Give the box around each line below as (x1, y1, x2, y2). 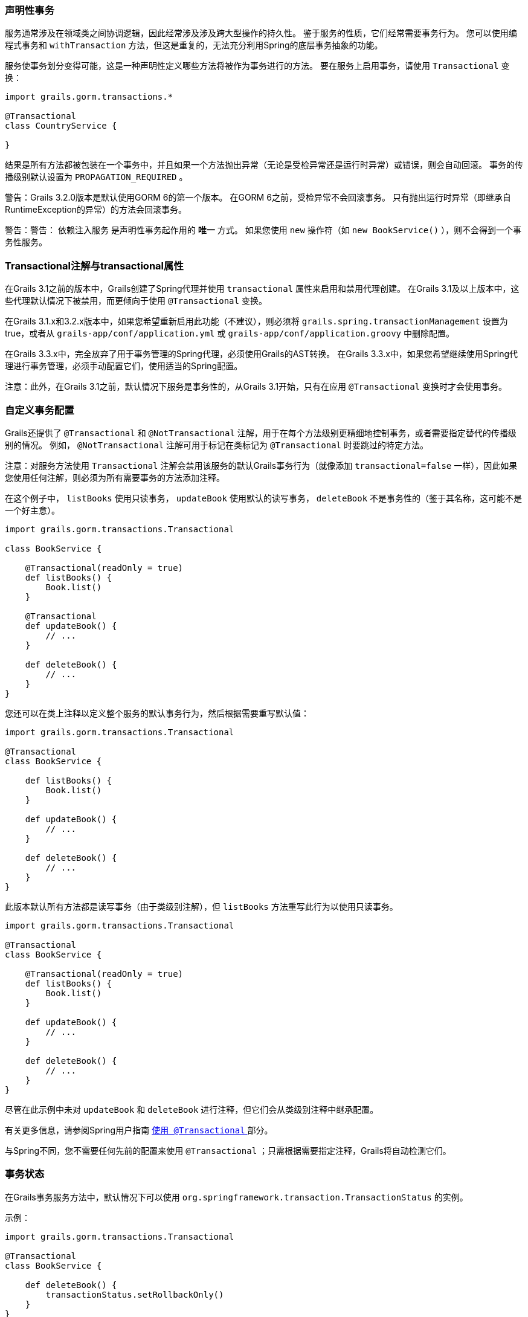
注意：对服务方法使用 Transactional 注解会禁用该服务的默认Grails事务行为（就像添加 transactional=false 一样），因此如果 (5, 460, 518, 471)
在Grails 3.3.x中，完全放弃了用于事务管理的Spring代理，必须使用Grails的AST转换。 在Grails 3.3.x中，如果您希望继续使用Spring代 (5, 349, 518, 359)
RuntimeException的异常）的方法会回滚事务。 (5, 204, 187, 215)
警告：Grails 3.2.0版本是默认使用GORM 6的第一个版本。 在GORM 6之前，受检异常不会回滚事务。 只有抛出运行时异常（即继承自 (5, 192, 511, 203)
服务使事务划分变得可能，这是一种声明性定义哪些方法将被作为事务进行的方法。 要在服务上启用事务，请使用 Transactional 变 (5, 60, 510, 71)
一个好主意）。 (5, 504, 60, 515)
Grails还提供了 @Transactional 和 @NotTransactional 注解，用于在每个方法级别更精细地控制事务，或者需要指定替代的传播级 (5, 427, 517, 438)
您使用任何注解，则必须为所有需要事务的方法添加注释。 (5, 472, 225, 483)
